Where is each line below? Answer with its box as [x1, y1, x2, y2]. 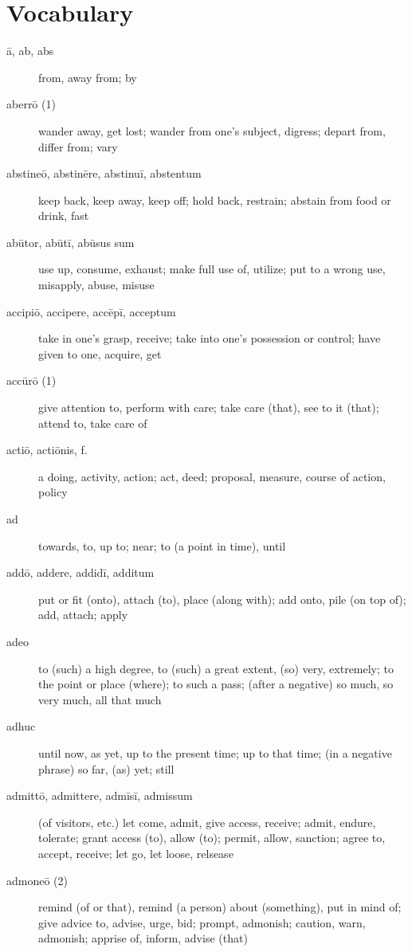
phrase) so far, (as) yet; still [38, 760, 175, 777]
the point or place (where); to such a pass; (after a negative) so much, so [38, 676, 394, 692]
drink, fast [38, 207, 89, 224]
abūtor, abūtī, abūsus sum [6, 233, 135, 250]
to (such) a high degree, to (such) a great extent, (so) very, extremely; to [38, 660, 394, 676]
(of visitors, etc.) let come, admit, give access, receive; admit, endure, [38, 813, 376, 830]
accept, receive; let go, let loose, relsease [38, 844, 233, 861]
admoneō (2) [6, 872, 68, 888]
